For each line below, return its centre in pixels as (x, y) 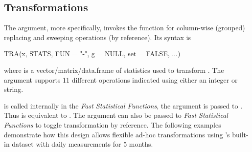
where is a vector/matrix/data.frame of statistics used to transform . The (114, 70)
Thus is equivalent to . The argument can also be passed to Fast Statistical (116, 115)
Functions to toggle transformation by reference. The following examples (113, 124)
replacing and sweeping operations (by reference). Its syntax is (98, 37)
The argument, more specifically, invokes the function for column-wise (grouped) (125, 28)
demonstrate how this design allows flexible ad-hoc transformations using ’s (117, 134)
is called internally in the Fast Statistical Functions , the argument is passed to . (123, 105)
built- (240, 134)
